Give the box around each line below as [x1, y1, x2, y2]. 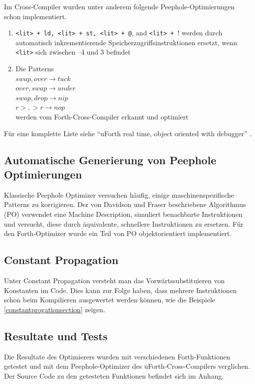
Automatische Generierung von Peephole [4, 152, 216, 167]
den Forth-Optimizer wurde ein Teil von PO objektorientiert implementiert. [4, 228, 232, 238]
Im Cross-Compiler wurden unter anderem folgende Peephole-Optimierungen [4, 1, 235, 11]
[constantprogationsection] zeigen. [4, 304, 105, 314]
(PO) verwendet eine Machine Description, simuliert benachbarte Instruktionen [4, 209, 243, 219]
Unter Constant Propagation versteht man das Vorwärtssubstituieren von [4, 275, 225, 286]
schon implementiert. [4, 11, 67, 21]
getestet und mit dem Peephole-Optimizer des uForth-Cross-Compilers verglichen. [4, 361, 251, 371]
